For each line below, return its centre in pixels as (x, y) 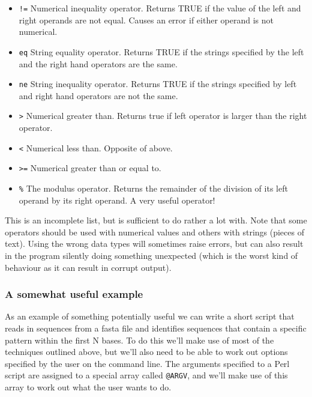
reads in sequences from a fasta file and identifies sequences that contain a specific (156, 328)
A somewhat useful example (74, 294)
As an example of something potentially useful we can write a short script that (150, 316)
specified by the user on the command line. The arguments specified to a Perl (147, 363)
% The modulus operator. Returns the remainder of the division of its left (153, 188)
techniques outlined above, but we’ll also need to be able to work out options (146, 352)
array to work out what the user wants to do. (88, 386)
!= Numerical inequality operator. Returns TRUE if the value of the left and (160, 8)
